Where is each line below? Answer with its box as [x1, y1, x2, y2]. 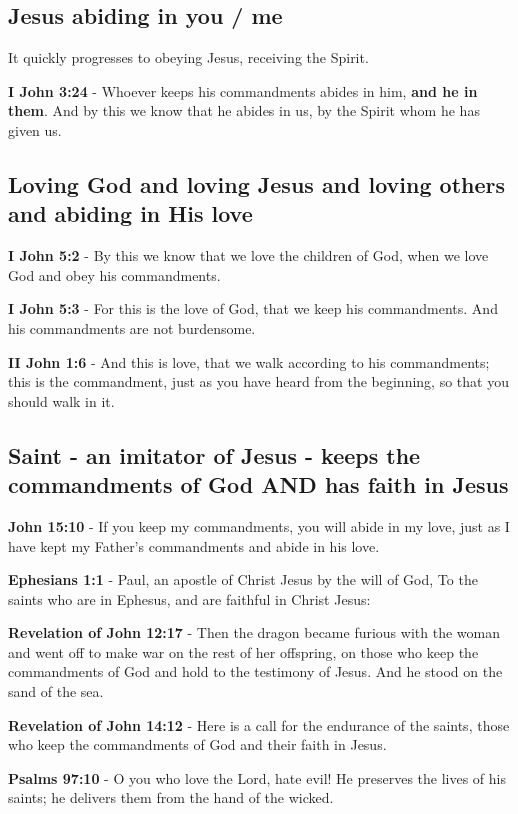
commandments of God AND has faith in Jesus [8, 469, 509, 500]
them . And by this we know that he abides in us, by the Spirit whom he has [8, 100, 480, 121]
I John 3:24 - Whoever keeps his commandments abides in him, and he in [8, 80, 478, 101]
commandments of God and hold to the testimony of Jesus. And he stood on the [8, 661, 503, 682]
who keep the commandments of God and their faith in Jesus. [8, 734, 387, 755]
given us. [8, 119, 62, 140]
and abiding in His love [8, 198, 253, 229]
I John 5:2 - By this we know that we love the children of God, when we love [8, 245, 489, 266]
